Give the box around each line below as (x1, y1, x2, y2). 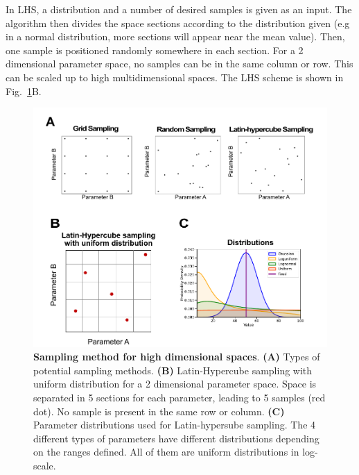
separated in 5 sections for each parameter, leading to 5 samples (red (33, 390, 326, 404)
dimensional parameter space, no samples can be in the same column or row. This (6, 56, 353, 71)
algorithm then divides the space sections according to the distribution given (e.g (6, 15, 350, 30)
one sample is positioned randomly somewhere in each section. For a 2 (6, 42, 304, 57)
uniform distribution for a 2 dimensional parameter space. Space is (33, 376, 317, 391)
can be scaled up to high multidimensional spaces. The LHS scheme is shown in (6, 69, 344, 84)
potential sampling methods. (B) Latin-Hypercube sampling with (33, 362, 313, 377)
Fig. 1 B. (6, 83, 42, 98)
